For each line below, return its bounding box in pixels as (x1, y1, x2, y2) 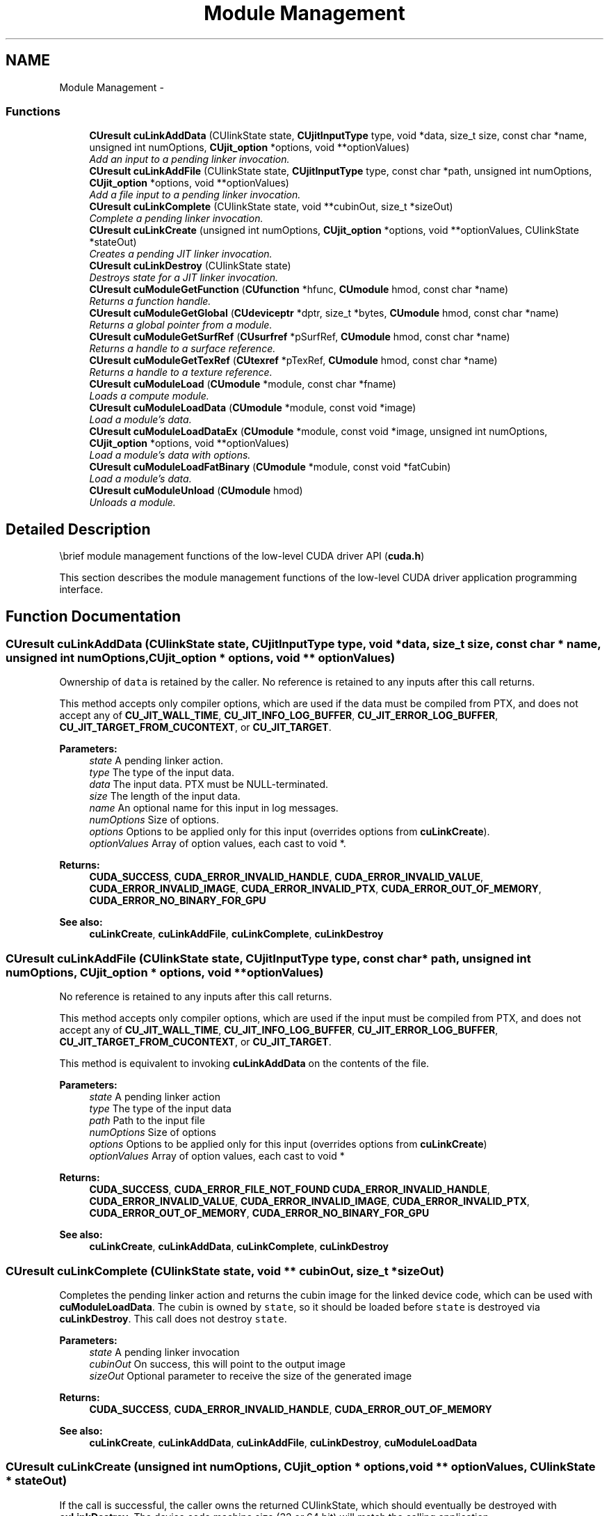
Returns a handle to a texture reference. (89, 366, 273, 379)
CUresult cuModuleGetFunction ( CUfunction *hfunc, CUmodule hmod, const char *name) (89, 283, 509, 296)
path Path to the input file (89, 1114, 205, 1127)
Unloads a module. (89, 496, 176, 509)
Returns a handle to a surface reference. (89, 342, 276, 355)
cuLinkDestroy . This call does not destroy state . (59, 1312, 287, 1325)
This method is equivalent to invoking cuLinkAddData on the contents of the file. (59, 1057, 430, 1070)
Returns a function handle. (89, 295, 211, 308)
